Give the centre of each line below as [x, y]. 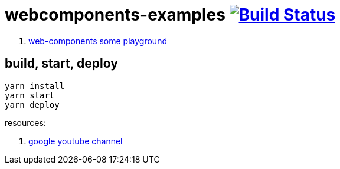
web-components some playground [98, 41]
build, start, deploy [61, 64]
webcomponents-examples [115, 15]
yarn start [30, 95]
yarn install [35, 86]
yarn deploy [32, 105]
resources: [25, 122]
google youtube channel [76, 141]
